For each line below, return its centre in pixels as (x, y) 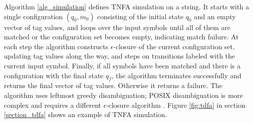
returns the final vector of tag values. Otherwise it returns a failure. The (113, 85)
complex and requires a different (53, 105)
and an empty (215, 16)
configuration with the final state (54, 75)
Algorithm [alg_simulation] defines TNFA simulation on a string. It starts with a (127, 6)
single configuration (34, 16)
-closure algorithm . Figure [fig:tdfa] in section (176, 105)
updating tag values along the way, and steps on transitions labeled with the (120, 56)
